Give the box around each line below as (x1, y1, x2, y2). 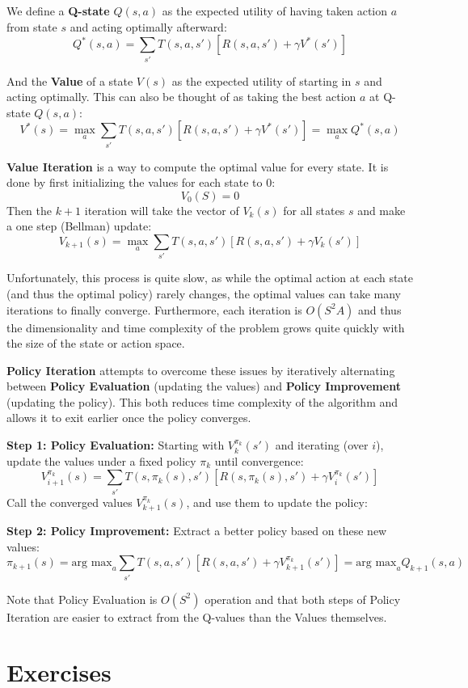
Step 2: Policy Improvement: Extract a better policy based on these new (6, 522, 387, 539)
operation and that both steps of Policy (204, 590, 401, 607)
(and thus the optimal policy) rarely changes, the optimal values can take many (6, 285, 401, 302)
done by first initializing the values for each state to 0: (6, 174, 276, 191)
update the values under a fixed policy (6, 452, 196, 469)
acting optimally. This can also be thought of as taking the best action (6, 88, 356, 105)
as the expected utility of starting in (171, 72, 352, 89)
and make (357, 201, 406, 218)
